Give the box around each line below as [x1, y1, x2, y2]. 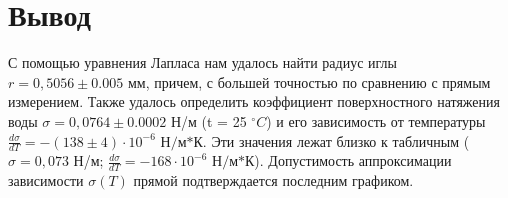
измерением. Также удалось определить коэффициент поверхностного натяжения [8, 91, 500, 112]
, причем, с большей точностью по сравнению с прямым [145, 71, 491, 92]
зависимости [8, 170, 84, 191]
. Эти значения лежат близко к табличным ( [202, 130, 470, 151]
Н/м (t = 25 [170, 110, 247, 131]
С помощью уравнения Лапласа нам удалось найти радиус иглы [8, 52, 397, 73]
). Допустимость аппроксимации [254, 150, 452, 171]
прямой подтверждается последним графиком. [133, 170, 414, 191]
